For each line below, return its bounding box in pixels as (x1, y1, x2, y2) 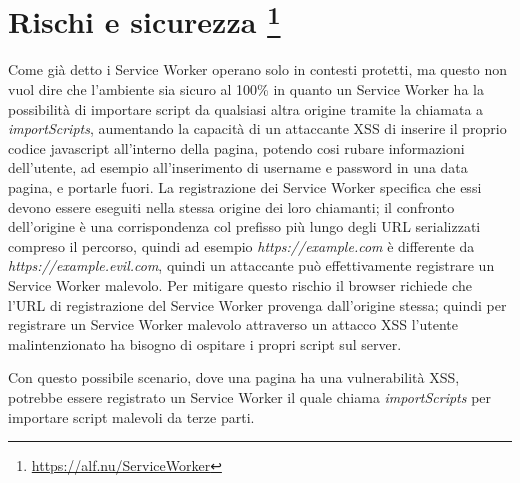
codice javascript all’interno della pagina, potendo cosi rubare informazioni (8, 137, 465, 158)
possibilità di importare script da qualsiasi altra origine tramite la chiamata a (8, 98, 484, 119)
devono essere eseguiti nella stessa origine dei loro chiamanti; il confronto (8, 196, 455, 217)
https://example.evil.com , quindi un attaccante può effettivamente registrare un (8, 255, 495, 276)
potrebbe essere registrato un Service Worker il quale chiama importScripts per (8, 386, 492, 407)
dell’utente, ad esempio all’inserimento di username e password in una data (8, 157, 468, 178)
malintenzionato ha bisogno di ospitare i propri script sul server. (8, 333, 402, 354)
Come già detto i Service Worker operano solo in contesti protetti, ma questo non (8, 59, 507, 80)
